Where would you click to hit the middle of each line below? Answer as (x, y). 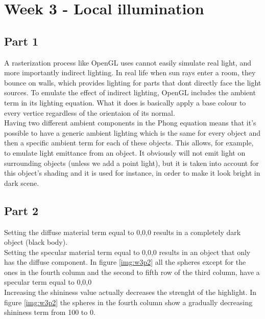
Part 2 (21, 210)
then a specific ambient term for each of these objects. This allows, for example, (129, 143)
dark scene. (22, 183)
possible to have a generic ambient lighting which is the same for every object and (132, 132)
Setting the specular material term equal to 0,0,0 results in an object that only (127, 252)
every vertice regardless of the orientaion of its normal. (90, 112)
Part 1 (21, 41)
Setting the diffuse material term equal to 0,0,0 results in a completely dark (123, 232)
